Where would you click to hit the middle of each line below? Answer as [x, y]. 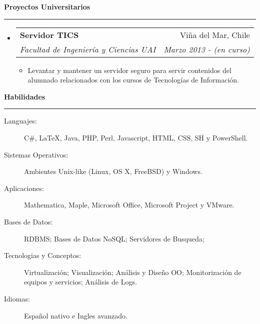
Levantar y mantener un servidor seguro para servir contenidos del [129, 70]
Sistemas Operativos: [36, 154]
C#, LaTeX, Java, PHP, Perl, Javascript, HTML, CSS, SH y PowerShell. [136, 137]
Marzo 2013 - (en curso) [207, 49]
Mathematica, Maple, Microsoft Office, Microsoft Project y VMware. [129, 205]
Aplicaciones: [24, 188]
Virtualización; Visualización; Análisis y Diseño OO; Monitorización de [133, 272]
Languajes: [20, 121]
